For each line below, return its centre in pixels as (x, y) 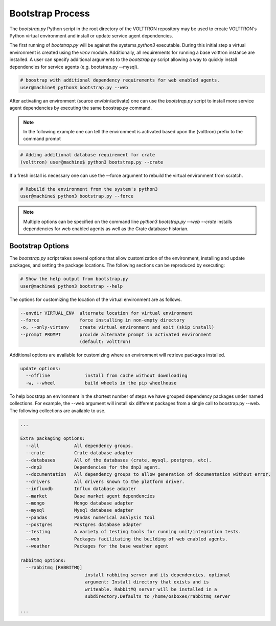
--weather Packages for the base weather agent (97, 546)
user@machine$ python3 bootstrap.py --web (74, 87)
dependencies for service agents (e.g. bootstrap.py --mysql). (74, 67)
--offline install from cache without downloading (107, 376)
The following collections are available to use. (57, 411)
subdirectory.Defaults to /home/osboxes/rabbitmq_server (158, 597)
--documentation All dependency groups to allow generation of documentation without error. (148, 474)
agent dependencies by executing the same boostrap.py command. (80, 108)
